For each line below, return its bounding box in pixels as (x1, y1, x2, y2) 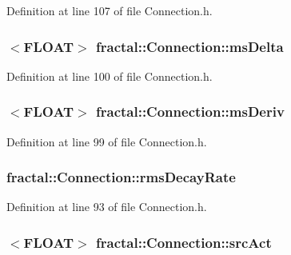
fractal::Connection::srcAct (96, 232, 272, 252)
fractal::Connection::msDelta (96, 36, 284, 56)
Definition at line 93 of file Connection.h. (6, 198, 207, 215)
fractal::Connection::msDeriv (96, 102, 285, 122)
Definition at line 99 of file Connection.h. (6, 133, 207, 149)
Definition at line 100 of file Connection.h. (6, 67, 213, 84)
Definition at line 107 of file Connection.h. (6, 2, 213, 18)
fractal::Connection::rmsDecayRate (6, 167, 236, 187)
